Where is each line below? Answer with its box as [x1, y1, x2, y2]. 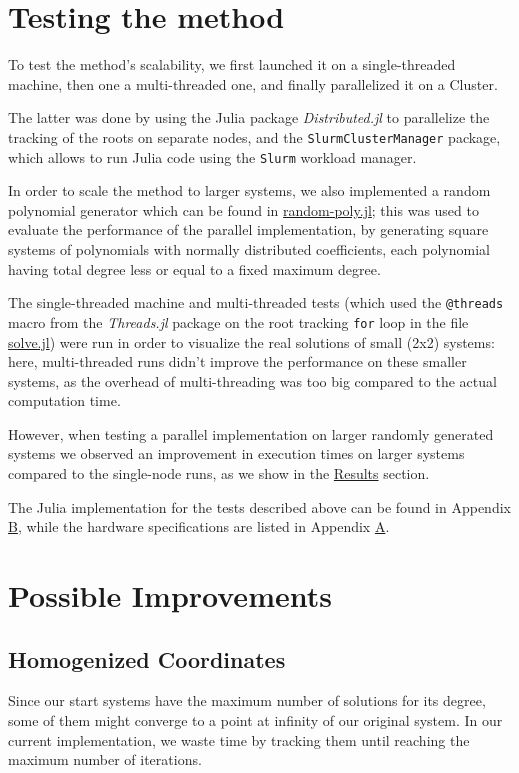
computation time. [8, 390, 121, 411]
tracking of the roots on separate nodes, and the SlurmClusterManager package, [8, 126, 501, 147]
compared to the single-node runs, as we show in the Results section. [8, 463, 430, 484]
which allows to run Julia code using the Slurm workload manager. [8, 146, 417, 167]
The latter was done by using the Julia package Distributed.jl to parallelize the [8, 107, 490, 128]
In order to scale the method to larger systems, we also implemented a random [8, 180, 491, 201]
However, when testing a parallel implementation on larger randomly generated [8, 423, 494, 444]
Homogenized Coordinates [8, 643, 286, 674]
